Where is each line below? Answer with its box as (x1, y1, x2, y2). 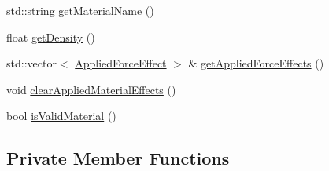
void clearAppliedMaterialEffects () (6, 81, 176, 97)
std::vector (6, 55, 57, 71)
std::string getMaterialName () (6, 2, 154, 18)
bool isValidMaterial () (6, 107, 116, 124)
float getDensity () (6, 28, 95, 45)
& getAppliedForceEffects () (188, 55, 324, 71)
